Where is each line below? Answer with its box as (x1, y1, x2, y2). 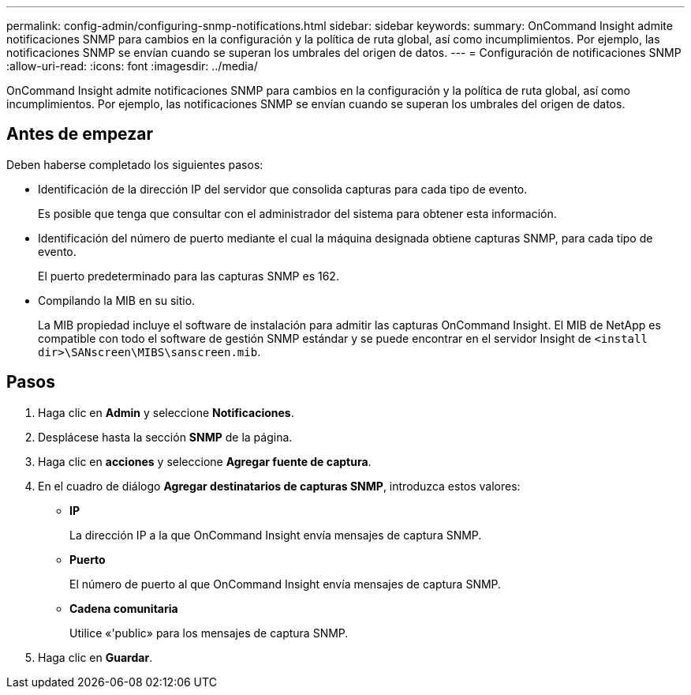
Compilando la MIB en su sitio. (38, 293, 196, 307)
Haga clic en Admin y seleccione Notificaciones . (38, 405, 294, 419)
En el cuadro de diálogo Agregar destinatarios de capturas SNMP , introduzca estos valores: (38, 479, 521, 493)
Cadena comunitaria (69, 601, 178, 615)
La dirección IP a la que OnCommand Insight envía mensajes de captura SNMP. (69, 528, 482, 542)
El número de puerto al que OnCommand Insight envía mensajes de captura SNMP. (69, 577, 502, 591)
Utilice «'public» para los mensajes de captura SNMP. (69, 625, 349, 640)
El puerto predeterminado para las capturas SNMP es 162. (38, 269, 339, 283)
